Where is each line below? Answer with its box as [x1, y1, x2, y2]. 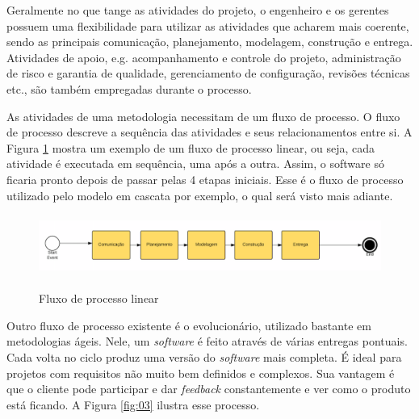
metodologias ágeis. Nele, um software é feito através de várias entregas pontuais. [6, 333, 408, 350]
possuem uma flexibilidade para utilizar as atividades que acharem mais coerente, [6, 17, 409, 34]
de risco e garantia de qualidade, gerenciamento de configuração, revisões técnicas [6, 65, 410, 82]
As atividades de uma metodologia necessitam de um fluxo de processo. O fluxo [6, 107, 400, 124]
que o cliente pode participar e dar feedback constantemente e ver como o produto [6, 380, 411, 397]
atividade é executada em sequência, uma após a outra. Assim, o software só [6, 155, 384, 172]
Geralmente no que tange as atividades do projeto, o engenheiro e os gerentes [6, 2, 389, 18]
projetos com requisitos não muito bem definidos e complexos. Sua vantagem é [6, 364, 395, 381]
